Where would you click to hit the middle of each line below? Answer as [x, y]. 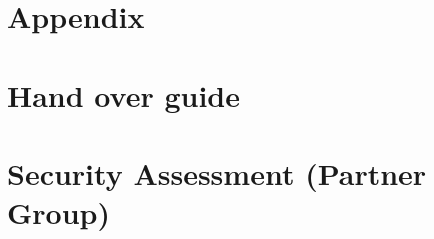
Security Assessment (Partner [217, 172]
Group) [58, 212]
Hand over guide [123, 94]
